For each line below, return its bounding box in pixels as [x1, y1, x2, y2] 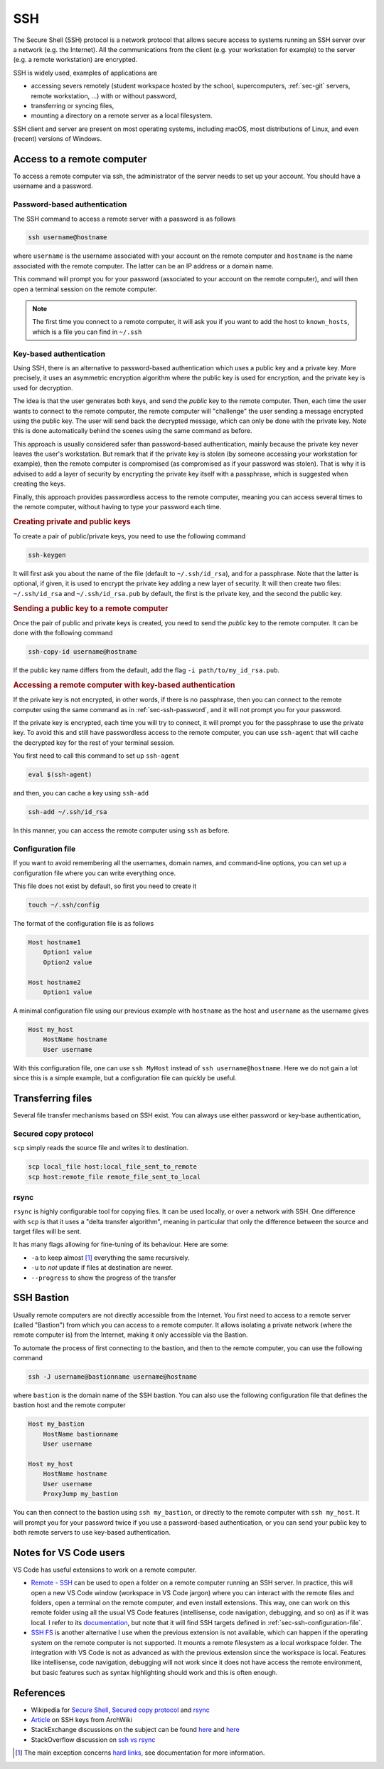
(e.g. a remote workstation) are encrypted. [13, 56, 138, 64]
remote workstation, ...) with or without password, [31, 91, 177, 100]
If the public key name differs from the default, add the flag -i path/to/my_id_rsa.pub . [13, 666, 280, 674]
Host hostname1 [28, 939, 81, 946]
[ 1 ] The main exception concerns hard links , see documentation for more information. [15, 1748, 265, 1757]
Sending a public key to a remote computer [13, 603, 169, 613]
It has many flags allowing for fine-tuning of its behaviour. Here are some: [13, 1240, 229, 1249]
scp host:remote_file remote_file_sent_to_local [28, 1172, 201, 1181]
